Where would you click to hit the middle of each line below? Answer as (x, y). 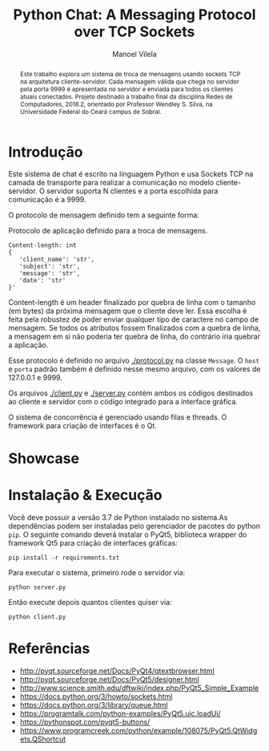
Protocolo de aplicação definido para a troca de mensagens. (108, 231)
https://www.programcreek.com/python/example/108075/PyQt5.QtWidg (139, 730)
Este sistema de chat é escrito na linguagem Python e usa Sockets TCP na (131, 174)
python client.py (37, 617)
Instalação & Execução (85, 495)
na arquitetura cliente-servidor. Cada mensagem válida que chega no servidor (129, 81)
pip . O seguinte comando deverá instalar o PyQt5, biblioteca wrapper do (128, 534)
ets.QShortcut (43, 739)
